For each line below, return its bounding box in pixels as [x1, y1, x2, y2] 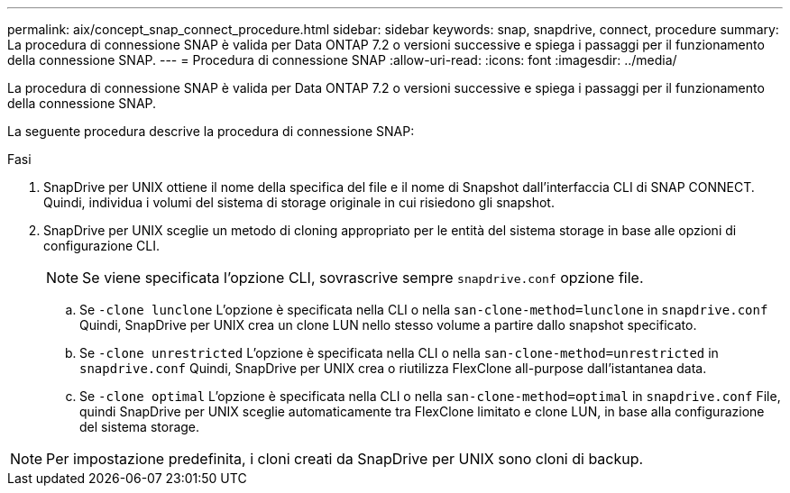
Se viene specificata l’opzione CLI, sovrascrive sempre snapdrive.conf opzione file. [82, 269, 644, 287]
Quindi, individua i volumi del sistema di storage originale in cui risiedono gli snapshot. [43, 195, 555, 210]
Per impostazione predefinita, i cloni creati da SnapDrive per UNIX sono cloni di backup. [46, 450, 644, 468]
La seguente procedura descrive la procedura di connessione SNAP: [7, 123, 415, 139]
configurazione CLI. [43, 238, 161, 253]
